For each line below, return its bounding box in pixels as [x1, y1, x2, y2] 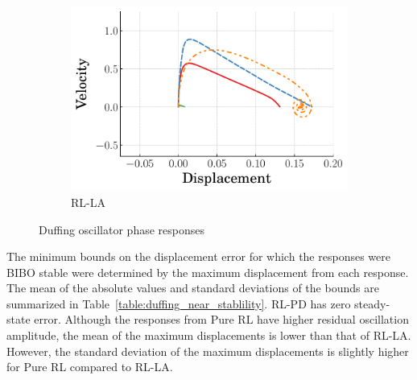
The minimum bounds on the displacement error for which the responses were [6, 248, 390, 265]
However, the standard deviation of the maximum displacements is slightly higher [6, 342, 409, 359]
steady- [354, 295, 390, 312]
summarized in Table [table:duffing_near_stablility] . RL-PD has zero [6, 295, 351, 312]
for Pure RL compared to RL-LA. [6, 358, 173, 375]
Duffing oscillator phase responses [39, 221, 204, 237]
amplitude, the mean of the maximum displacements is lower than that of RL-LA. [6, 327, 411, 344]
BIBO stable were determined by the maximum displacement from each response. [6, 263, 409, 280]
